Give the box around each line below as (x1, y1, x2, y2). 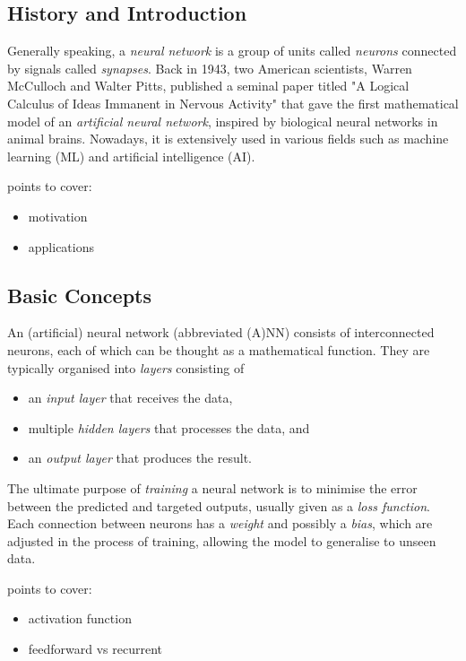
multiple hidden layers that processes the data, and (28, 418, 310, 437)
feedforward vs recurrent (28, 639, 163, 658)
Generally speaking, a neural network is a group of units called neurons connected (7, 41, 457, 60)
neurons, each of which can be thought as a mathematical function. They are (7, 340, 430, 359)
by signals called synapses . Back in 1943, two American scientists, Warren (7, 58, 412, 77)
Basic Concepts (7, 281, 152, 309)
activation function (28, 609, 132, 628)
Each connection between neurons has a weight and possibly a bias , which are (7, 514, 433, 533)
